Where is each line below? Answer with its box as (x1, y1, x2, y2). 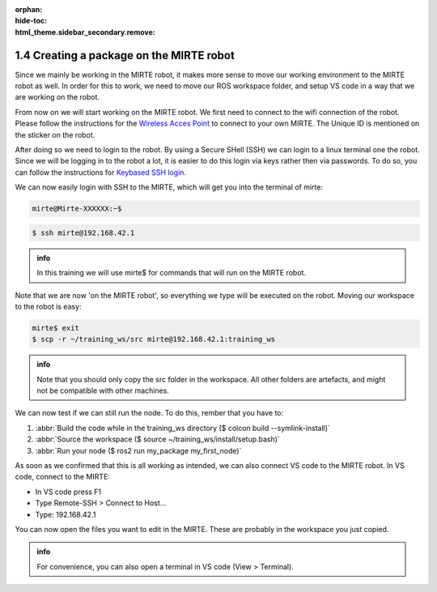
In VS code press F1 (35, 487, 102, 496)
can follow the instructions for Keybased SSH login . (15, 167, 186, 177)
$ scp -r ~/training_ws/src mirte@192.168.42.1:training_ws (32, 334, 276, 344)
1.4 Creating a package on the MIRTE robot (15, 49, 235, 62)
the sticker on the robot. (15, 130, 95, 139)
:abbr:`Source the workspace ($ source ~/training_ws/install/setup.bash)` (35, 434, 281, 445)
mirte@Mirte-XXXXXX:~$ (32, 204, 122, 214)
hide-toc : (15, 16, 48, 26)
